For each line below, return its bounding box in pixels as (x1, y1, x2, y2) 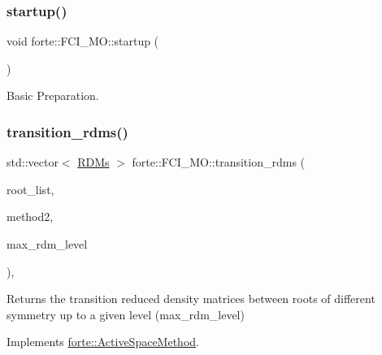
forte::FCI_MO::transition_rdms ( (132, 154, 306, 171)
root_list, (7, 180, 54, 197)
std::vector (7, 154, 59, 171)
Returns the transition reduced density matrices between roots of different (7, 290, 375, 307)
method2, (7, 208, 54, 225)
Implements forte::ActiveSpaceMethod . (7, 333, 199, 350)
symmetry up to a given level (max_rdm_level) (7, 305, 245, 323)
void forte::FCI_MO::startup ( (7, 32, 159, 50)
